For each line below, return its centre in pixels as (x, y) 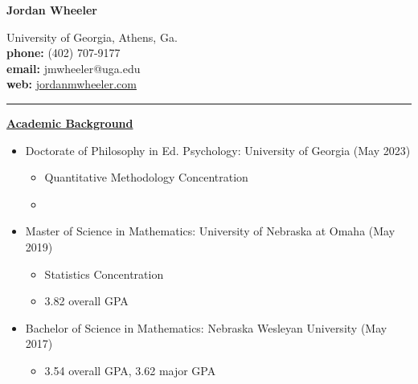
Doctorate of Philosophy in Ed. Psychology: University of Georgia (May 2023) (218, 150)
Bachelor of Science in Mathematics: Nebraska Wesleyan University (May (206, 327)
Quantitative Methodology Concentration (146, 177)
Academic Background (70, 123)
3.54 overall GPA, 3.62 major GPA (130, 370)
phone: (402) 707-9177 (64, 53)
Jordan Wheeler (52, 10)
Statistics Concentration (104, 274)
